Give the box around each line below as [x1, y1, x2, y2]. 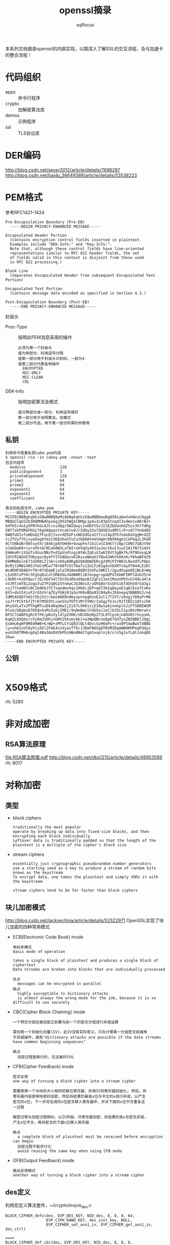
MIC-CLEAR [22, 374, 43, 380]
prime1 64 [10, 478, 65, 483]
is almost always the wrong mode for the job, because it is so [17, 996, 156, 1001]
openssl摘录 [59, 5, 112, 16]
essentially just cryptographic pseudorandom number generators [12, 861, 152, 867]
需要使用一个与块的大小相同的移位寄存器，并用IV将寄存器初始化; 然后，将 [12, 1089, 147, 1094]
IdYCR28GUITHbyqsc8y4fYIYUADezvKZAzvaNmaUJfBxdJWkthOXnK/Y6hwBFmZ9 [5, 554, 151, 559]
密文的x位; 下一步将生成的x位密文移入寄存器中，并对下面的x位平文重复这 [12, 1099, 146, 1105]
